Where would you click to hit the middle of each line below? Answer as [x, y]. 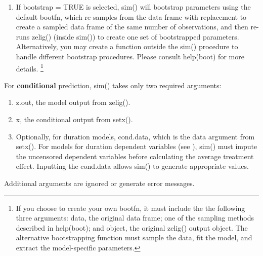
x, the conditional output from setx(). [74, 119]
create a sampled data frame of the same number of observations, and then [132, 27]
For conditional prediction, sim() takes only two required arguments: [113, 85]
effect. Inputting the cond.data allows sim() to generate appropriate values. [132, 166]
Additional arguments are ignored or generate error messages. [99, 183]
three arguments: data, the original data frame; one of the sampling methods [135, 218]
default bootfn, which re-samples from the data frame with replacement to [131, 16]
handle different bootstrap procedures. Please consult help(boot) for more [130, 56]
